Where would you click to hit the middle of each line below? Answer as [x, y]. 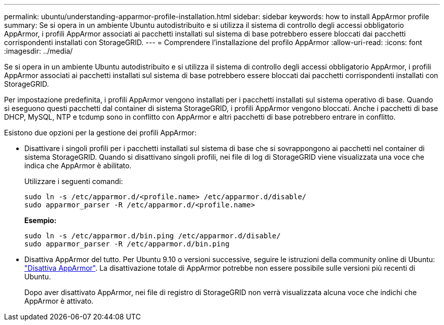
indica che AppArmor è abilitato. [78, 166]
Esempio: [41, 220]
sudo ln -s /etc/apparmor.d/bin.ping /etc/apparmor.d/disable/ [153, 236]
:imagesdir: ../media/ [39, 51]
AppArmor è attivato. [59, 301]
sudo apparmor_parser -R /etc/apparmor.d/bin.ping [127, 244]
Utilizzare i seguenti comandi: [74, 181]
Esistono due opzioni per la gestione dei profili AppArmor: [100, 133]
